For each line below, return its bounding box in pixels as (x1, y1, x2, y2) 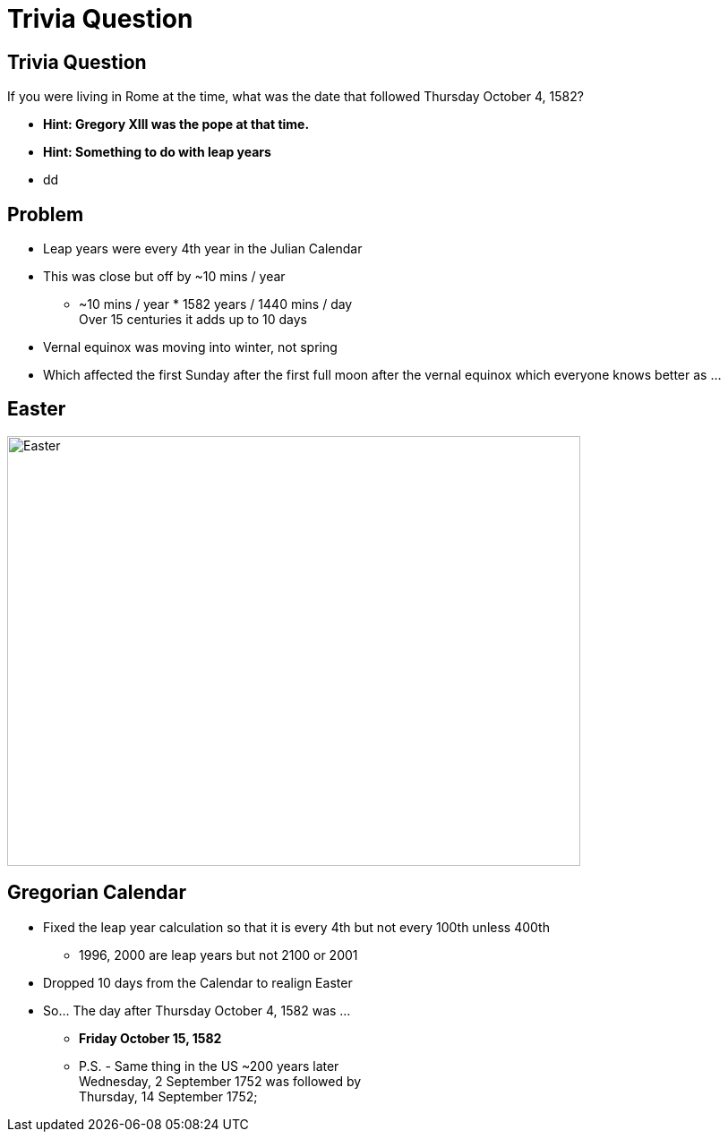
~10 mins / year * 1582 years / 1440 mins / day (79, 296, 353, 313)
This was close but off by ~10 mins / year (43, 269, 286, 285)
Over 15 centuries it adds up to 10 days (79, 312, 307, 328)
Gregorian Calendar (7, 881, 187, 904)
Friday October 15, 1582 (79, 1030, 222, 1046)
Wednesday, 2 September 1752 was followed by (79, 1073, 362, 1089)
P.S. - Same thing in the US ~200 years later (79, 1058, 339, 1074)
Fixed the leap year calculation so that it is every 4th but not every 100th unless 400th (43, 919, 550, 935)
